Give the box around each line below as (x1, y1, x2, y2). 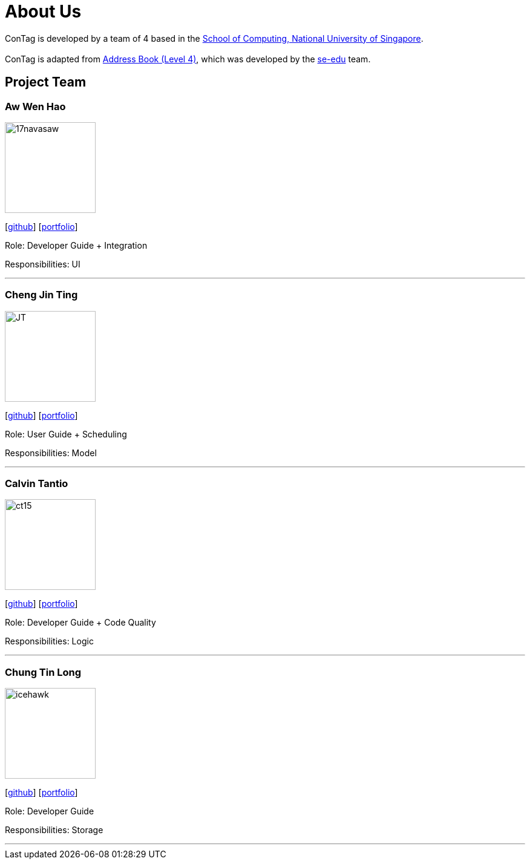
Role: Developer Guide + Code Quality (5, 617, 156, 628)
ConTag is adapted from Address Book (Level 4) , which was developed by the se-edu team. (5, 53, 371, 64)
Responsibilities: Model (5, 447, 97, 458)
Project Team (5, 74, 87, 90)
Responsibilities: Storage (5, 825, 103, 836)
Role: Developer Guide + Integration (5, 240, 148, 250)
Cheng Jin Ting (5, 289, 78, 301)
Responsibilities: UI (5, 258, 80, 269)
